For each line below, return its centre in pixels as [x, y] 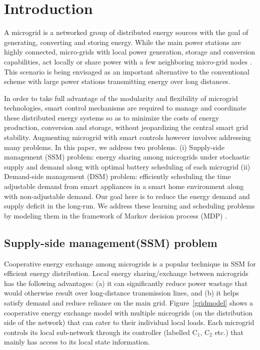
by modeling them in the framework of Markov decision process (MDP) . [116, 215]
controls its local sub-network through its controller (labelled [97, 332]
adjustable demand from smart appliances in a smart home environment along [124, 186]
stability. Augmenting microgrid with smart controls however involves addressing [127, 137]
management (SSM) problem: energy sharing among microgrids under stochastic [127, 157]
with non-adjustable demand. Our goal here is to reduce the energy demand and [127, 196]
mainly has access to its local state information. [77, 342]
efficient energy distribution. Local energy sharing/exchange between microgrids [126, 273]
